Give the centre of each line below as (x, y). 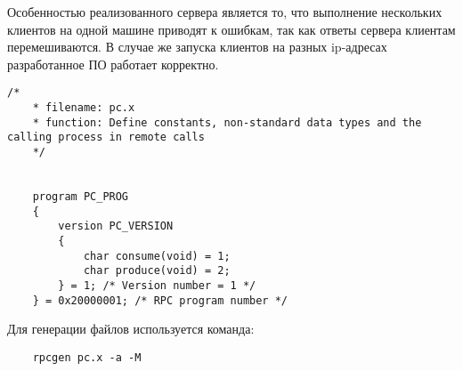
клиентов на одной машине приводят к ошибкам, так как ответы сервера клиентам (231, 29)
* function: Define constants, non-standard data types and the (227, 122)
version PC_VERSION (116, 226)
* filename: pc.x (84, 108)
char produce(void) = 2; (157, 271)
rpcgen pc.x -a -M (87, 357)
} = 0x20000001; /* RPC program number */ (160, 300)
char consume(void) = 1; (157, 256)
